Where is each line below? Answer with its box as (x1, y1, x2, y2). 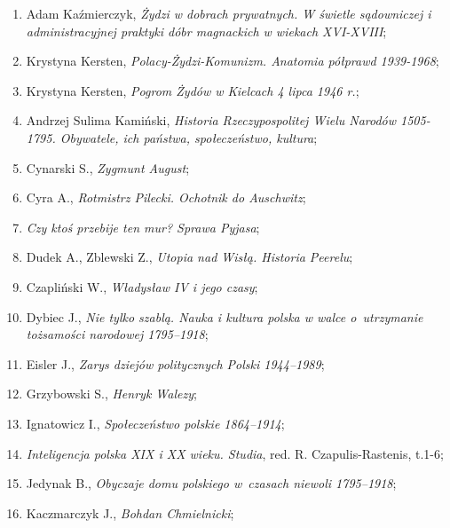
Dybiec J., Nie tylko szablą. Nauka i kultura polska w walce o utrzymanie (26, 307, 423, 326)
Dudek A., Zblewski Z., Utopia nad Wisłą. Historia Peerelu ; (26, 248, 353, 266)
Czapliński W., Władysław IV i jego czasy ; (26, 277, 258, 296)
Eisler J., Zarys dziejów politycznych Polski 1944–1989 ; (26, 354, 325, 373)
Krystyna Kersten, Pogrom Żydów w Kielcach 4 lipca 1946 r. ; (26, 81, 359, 99)
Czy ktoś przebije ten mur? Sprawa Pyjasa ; (26, 217, 260, 236)
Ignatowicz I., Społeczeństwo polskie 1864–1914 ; (26, 414, 285, 432)
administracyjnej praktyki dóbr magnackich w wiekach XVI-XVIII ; (26, 21, 387, 40)
